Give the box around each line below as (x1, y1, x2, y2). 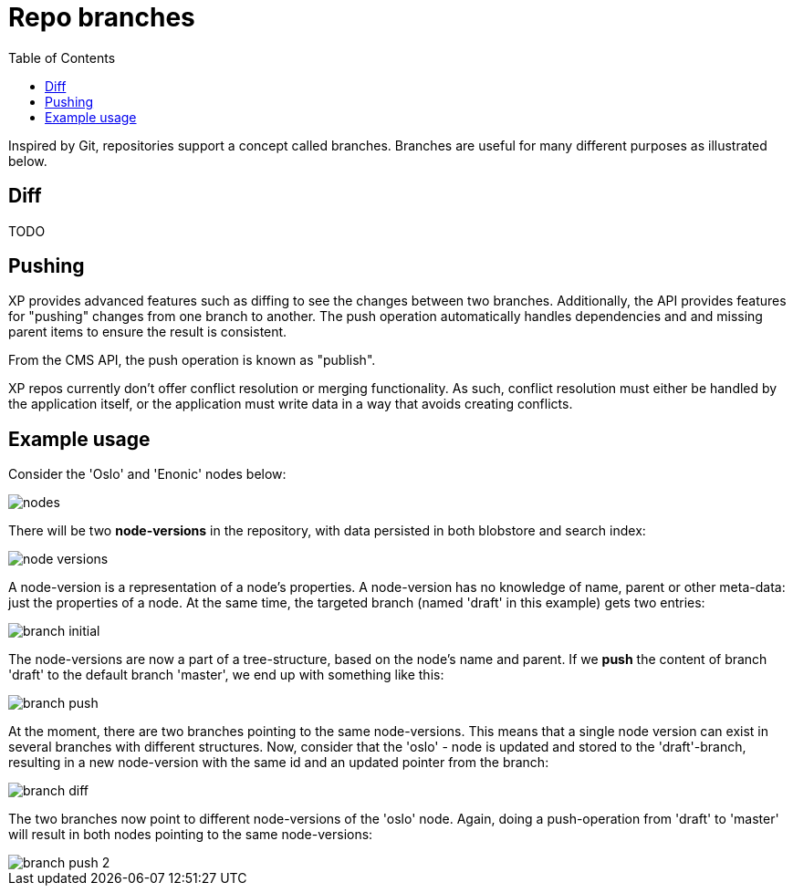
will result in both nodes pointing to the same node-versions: (8, 826, 373, 843)
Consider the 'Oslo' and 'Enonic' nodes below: (8, 466, 287, 483)
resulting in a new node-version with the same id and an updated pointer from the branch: (8, 754, 549, 771)
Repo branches (8, 2, 195, 33)
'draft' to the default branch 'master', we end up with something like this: (8, 667, 444, 683)
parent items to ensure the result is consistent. (8, 324, 287, 340)
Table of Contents (8, 49, 116, 66)
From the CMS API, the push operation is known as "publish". (8, 352, 376, 369)
